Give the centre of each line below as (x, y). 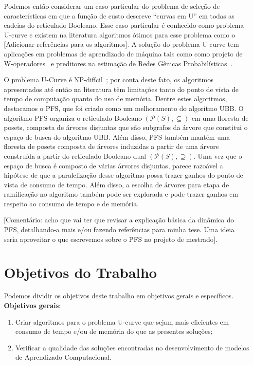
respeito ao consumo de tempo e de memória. (72, 203)
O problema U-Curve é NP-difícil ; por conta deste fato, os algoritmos (109, 80)
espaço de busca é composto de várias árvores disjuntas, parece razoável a (114, 165)
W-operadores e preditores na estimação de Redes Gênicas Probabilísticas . (118, 63)
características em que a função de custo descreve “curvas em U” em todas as (119, 15)
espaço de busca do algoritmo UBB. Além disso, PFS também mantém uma (117, 137)
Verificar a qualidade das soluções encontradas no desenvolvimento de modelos (132, 347)
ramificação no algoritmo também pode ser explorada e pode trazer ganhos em (121, 194)
